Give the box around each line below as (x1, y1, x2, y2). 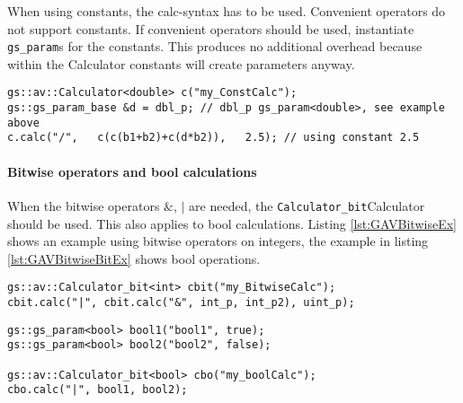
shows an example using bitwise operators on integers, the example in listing (7, 232, 429, 250)
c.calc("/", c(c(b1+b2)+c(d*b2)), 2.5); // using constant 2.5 (7, 131, 420, 145)
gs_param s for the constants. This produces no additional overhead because (7, 37, 423, 56)
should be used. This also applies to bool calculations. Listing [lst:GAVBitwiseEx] (7, 214, 457, 232)
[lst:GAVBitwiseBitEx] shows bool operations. (7, 249, 261, 267)
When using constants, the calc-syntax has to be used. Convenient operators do (7, 2, 446, 20)
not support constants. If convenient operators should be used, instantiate (7, 19, 414, 38)
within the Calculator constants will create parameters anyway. (7, 54, 355, 73)
